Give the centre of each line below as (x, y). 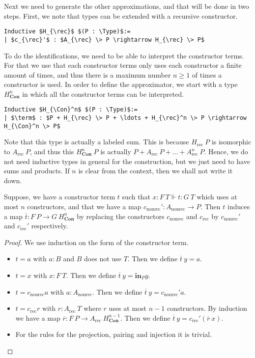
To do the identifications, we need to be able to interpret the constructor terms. (124, 55)
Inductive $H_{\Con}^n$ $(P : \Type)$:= (71, 110)
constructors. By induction (207, 308)
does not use (102, 259)
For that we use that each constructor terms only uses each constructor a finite (123, 65)
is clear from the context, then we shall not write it (156, 171)
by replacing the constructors (121, 216)
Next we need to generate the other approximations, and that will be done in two (127, 6)
